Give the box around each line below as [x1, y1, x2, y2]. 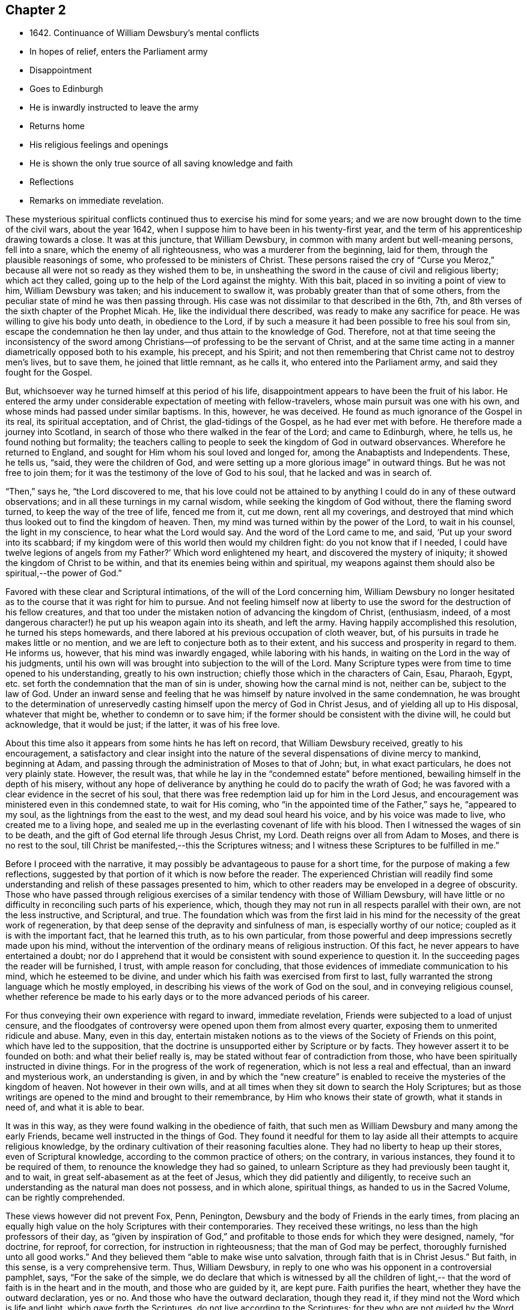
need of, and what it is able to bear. [5, 1102, 145, 1113]
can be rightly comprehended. [5, 1192, 125, 1203]
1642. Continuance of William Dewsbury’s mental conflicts [29, 28, 260, 38]
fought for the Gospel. [5, 367, 93, 378]
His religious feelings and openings [29, 139, 168, 150]
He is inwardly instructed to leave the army [29, 102, 199, 113]
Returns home [29, 121, 85, 132]
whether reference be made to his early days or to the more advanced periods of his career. [5, 992, 370, 1002]
